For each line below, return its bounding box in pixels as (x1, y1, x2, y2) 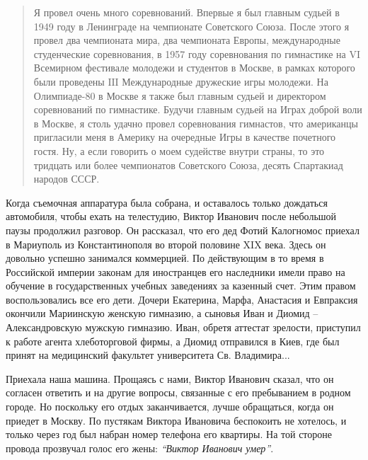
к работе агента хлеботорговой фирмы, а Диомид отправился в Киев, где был (6, 333, 340, 348)
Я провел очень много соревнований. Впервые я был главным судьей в (33, 5, 340, 19)
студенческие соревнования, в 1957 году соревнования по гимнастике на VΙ (33, 46, 361, 61)
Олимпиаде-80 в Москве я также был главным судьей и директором (33, 88, 326, 103)
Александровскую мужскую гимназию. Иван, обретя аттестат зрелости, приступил (6, 320, 361, 335)
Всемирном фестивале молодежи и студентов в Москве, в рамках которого (33, 60, 355, 75)
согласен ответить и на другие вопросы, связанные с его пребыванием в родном (6, 385, 351, 400)
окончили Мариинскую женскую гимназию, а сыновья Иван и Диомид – (6, 306, 318, 321)
